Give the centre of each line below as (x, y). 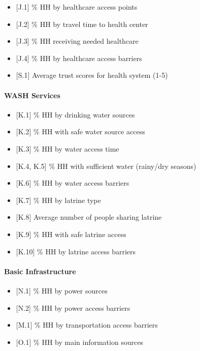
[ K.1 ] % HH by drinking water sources (75, 114)
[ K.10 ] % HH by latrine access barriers (76, 251)
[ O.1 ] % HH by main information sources (80, 342)
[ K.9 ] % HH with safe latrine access (71, 234)
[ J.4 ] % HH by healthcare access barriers (79, 58)
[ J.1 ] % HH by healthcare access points (77, 7)
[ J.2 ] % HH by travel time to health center (82, 24)
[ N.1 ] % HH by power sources (62, 290)
